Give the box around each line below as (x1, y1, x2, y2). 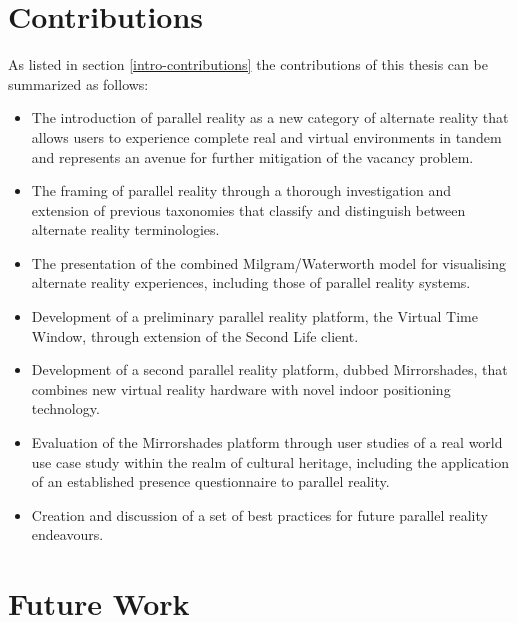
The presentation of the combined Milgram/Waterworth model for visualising (31, 252, 506, 273)
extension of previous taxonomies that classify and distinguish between (31, 199, 466, 220)
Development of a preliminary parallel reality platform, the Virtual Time (31, 306, 478, 327)
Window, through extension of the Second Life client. (31, 325, 359, 346)
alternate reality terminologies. (31, 219, 220, 240)
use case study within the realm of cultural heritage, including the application (31, 451, 509, 472)
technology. (31, 398, 100, 419)
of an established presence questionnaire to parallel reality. (31, 471, 390, 492)
